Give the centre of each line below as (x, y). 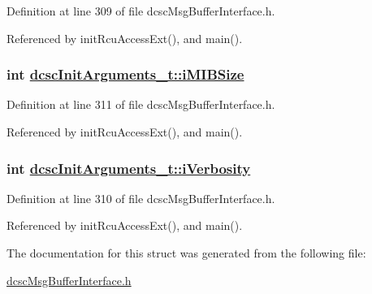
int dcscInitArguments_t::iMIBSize (125, 74)
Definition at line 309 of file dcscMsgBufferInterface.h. (141, 11)
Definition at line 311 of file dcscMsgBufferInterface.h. (141, 104)
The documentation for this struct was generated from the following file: (186, 253)
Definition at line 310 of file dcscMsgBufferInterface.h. (141, 198)
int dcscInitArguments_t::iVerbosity (129, 168)
